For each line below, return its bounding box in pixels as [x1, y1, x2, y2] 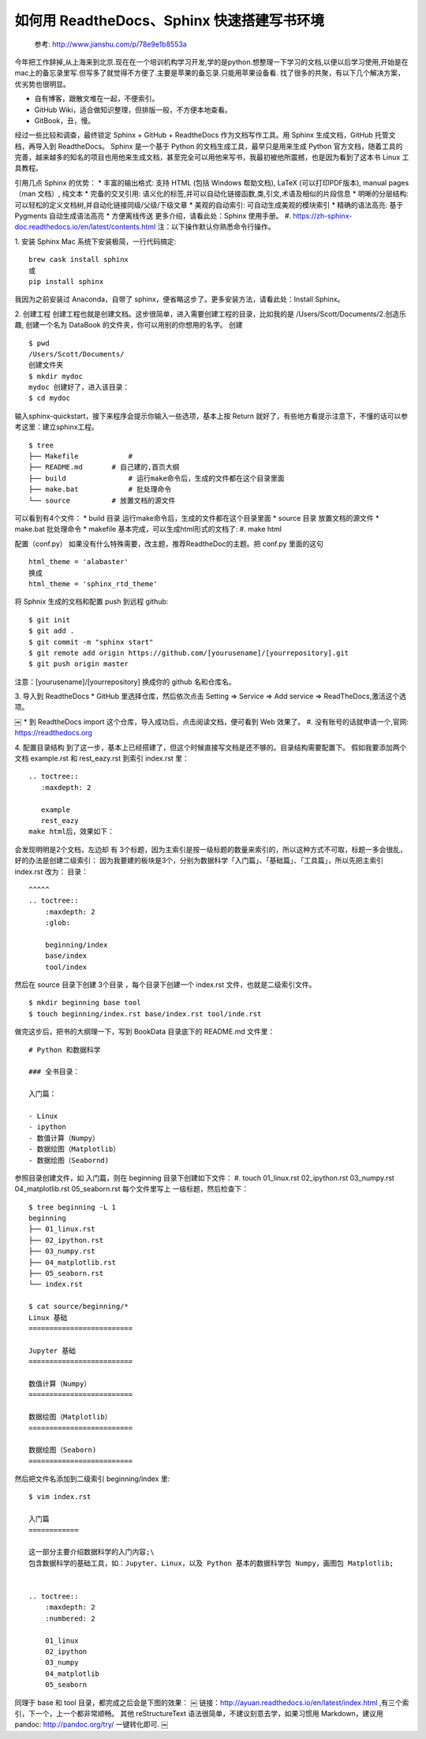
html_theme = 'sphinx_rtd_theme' [28, 579, 158, 588]
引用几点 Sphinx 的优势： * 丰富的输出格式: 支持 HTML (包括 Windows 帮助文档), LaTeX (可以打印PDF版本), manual [14, 178, 387, 187]
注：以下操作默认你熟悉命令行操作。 [157, 222, 275, 232]
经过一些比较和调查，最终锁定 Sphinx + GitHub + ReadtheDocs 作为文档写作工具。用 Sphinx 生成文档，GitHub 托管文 [14, 130, 396, 140]
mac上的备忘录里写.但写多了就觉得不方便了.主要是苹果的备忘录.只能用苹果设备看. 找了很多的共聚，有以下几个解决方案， [14, 68, 405, 78]
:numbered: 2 [44, 1614, 95, 1623]
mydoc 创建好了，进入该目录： [28, 383, 130, 392]
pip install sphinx [28, 277, 104, 286]
